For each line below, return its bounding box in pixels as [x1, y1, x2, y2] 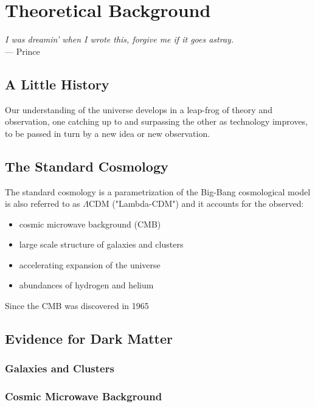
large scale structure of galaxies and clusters [19, 238, 184, 251]
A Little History [5, 74, 109, 93]
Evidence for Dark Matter [5, 329, 173, 348]
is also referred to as [5, 197, 80, 210]
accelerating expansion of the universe [19, 258, 161, 271]
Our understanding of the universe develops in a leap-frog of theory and [5, 103, 272, 116]
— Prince [5, 44, 40, 57]
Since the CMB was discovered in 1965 [5, 299, 149, 312]
